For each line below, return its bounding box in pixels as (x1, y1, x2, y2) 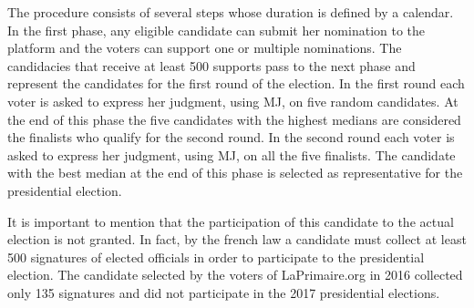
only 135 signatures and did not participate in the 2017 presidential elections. (7, 282, 440, 302)
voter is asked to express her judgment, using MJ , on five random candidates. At (7, 91, 459, 110)
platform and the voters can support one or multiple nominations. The (7, 38, 402, 57)
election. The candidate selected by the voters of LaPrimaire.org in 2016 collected (7, 265, 463, 284)
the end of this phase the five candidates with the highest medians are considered (7, 109, 461, 128)
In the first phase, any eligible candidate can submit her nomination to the (7, 20, 426, 39)
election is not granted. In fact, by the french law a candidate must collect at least (7, 230, 467, 249)
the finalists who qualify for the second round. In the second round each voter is (7, 128, 455, 147)
